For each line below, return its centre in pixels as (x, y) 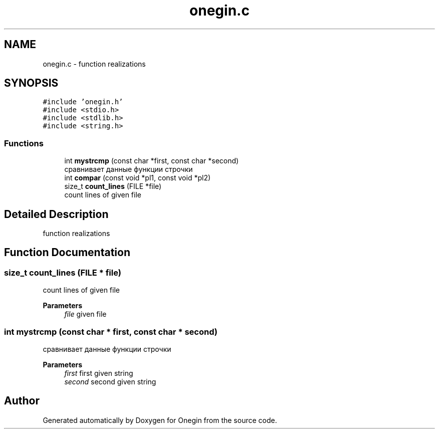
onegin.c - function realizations (94, 64)
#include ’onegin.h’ (83, 102)
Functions (24, 143)
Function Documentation (67, 253)
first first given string (99, 373)
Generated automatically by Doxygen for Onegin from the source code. (160, 420)
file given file (85, 314)
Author (22, 401)
